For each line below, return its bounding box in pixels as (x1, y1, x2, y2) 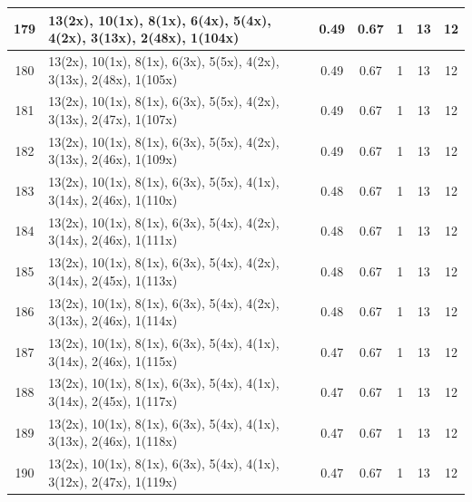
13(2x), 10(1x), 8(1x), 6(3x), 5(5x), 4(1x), (48, 172, 280, 191)
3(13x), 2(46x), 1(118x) (48, 431, 178, 450)
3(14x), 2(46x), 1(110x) (48, 189, 178, 208)
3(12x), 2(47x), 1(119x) (48, 471, 178, 490)
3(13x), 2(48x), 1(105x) (48, 69, 178, 88)
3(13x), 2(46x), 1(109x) (48, 150, 178, 169)
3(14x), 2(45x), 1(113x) (48, 270, 178, 289)
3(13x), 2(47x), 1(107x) (48, 109, 178, 128)
